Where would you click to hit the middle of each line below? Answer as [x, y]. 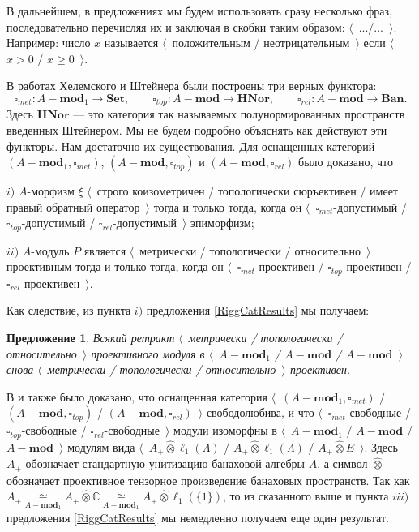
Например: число [49, 43]
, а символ [342, 463]
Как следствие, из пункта [69, 310]
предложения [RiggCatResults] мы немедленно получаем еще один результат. [198, 518]
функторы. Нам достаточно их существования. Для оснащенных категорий [191, 146]
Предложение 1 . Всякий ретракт [91, 338]
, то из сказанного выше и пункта [306, 496]
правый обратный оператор [73, 206]
